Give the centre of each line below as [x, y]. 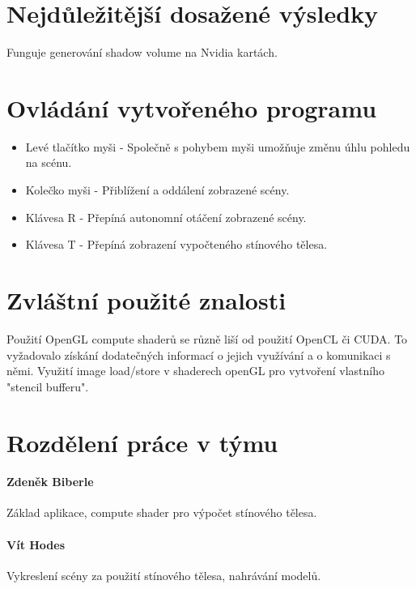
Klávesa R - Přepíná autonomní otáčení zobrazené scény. [166, 217]
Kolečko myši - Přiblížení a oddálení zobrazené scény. [157, 190]
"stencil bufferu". [48, 386]
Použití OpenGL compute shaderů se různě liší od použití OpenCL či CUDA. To [207, 338]
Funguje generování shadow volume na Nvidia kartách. [142, 52]
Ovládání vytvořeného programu [192, 107]
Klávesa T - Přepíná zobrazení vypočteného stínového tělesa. [176, 244]
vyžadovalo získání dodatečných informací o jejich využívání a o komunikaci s [199, 354]
